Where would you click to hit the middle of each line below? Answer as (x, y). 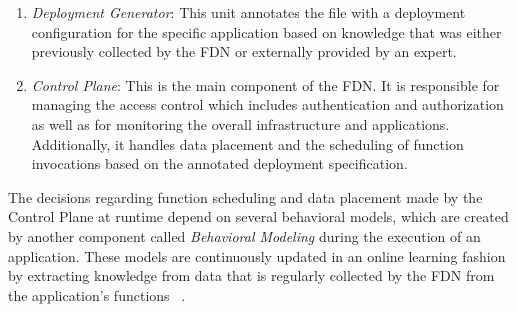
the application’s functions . (97, 294)
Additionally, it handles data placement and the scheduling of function (247, 143)
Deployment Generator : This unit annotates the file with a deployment (248, 12)
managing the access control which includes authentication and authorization (267, 104)
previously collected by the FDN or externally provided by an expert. (244, 51)
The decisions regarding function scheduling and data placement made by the (245, 196)
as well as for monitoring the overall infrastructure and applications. (240, 123)
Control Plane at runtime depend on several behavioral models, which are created (258, 216)
